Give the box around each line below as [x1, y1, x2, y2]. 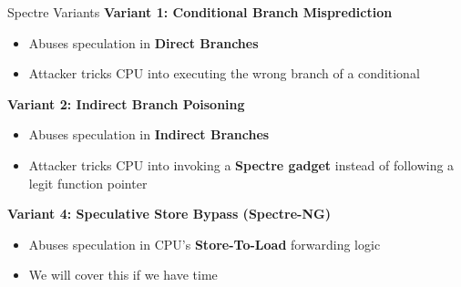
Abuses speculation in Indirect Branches [28, 125, 270, 144]
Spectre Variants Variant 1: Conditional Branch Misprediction [7, 3, 393, 21]
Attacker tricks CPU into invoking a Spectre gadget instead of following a [28, 155, 455, 174]
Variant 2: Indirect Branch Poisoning [7, 94, 245, 113]
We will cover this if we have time [28, 265, 218, 284]
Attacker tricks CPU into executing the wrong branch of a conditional [28, 64, 420, 83]
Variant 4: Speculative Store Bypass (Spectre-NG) [7, 204, 331, 223]
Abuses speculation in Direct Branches [28, 33, 259, 52]
